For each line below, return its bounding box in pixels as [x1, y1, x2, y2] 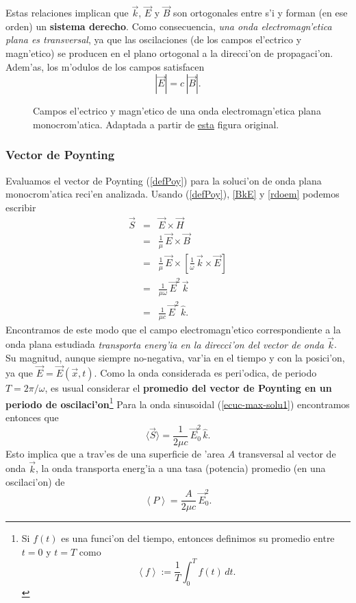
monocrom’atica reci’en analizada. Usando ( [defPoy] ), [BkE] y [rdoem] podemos [5, 187, 340, 201]
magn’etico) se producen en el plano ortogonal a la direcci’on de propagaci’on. [5, 46, 333, 60]
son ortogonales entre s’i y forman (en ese [173, 5, 348, 20]
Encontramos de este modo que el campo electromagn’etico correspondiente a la [5, 322, 341, 336]
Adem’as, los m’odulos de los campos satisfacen [5, 59, 205, 73]
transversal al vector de [238, 446, 336, 460]
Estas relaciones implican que [5, 5, 129, 20]
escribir [5, 200, 36, 214]
